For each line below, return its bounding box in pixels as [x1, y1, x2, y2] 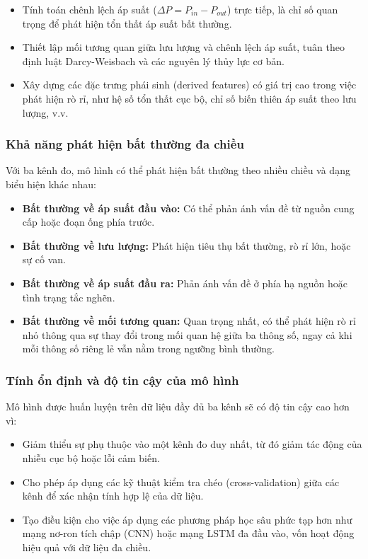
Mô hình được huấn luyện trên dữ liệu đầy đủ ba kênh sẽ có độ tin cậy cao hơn [6, 399, 350, 414]
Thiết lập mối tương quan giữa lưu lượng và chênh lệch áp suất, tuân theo [22, 40, 345, 54]
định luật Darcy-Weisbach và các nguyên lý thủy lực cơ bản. [22, 53, 284, 68]
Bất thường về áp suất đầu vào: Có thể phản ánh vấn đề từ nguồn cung [22, 200, 355, 215]
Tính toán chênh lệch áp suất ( [22, 2, 157, 16]
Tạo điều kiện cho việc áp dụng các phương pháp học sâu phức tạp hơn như [22, 512, 352, 526]
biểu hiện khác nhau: [6, 176, 96, 191]
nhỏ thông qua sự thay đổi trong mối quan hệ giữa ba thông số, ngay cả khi [22, 327, 352, 342]
